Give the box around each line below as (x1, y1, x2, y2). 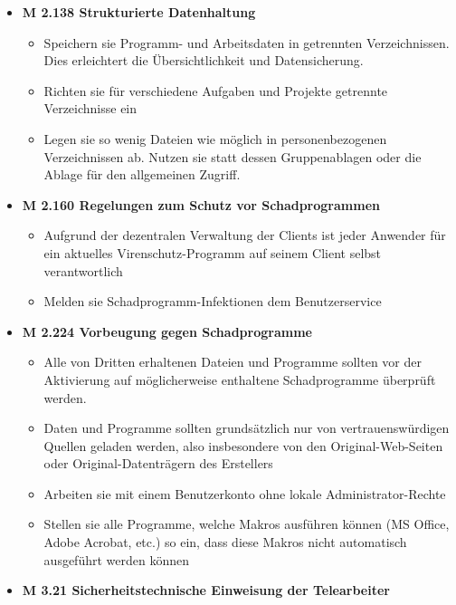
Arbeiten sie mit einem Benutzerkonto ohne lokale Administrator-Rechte (43, 484, 446, 503)
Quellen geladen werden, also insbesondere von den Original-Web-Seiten (43, 436, 443, 455)
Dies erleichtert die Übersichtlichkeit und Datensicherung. (43, 51, 364, 70)
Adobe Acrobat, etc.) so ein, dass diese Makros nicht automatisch (43, 533, 407, 552)
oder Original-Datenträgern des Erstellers (43, 454, 273, 473)
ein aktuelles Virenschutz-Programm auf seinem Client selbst (43, 243, 382, 262)
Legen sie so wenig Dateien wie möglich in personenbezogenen (43, 129, 387, 148)
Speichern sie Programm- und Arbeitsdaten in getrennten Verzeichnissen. (43, 33, 450, 52)
